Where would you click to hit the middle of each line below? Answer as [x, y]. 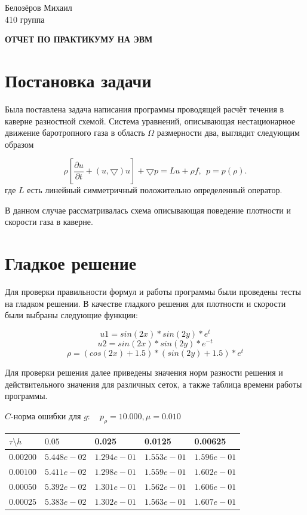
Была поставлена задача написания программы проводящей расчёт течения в [145, 109]
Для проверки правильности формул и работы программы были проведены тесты [153, 292]
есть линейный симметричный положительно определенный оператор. [155, 190]
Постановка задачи [78, 80]
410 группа [25, 19]
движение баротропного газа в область [75, 132]
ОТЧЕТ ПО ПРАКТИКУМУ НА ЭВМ [79, 39]
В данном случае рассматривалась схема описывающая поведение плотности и [148, 210]
